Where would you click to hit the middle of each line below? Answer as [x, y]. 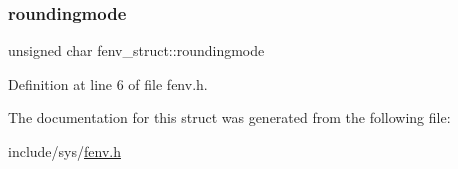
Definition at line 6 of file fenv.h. [108, 83]
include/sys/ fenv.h [64, 151]
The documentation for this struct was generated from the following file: [229, 117]
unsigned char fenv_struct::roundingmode [136, 50]
